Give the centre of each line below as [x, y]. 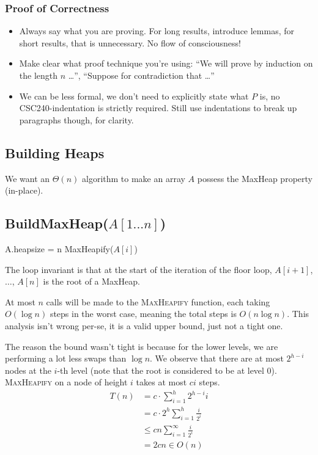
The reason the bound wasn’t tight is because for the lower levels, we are [142, 346]
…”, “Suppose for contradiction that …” [141, 75]
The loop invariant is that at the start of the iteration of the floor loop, [139, 269]
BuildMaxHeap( [57, 223]
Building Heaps [55, 152]
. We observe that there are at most [217, 358]
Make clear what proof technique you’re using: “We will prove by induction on [166, 63]
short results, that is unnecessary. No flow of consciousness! [130, 42]
